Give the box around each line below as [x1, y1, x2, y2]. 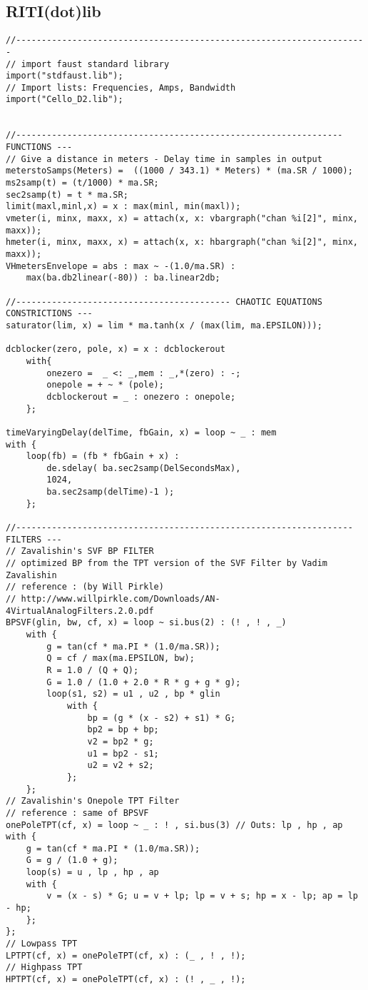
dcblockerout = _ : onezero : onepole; [46, 391, 236, 402]
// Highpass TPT [6, 962, 83, 973]
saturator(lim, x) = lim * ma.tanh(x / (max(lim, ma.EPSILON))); [6, 320, 322, 330]
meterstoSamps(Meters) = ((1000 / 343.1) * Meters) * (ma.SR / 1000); [6, 166, 353, 176]
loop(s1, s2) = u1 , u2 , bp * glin [46, 689, 220, 699]
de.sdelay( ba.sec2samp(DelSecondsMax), [46, 463, 241, 473]
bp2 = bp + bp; [87, 724, 159, 735]
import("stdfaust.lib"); [6, 71, 123, 81]
